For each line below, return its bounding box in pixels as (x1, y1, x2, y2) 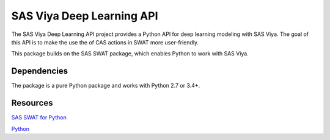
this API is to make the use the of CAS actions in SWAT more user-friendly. (11, 38, 199, 46)
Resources (11, 98, 53, 108)
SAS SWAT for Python (11, 114, 67, 121)
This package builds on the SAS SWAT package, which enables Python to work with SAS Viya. (11, 50, 249, 57)
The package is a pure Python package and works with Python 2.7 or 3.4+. (11, 82, 200, 89)
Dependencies (11, 66, 68, 76)
